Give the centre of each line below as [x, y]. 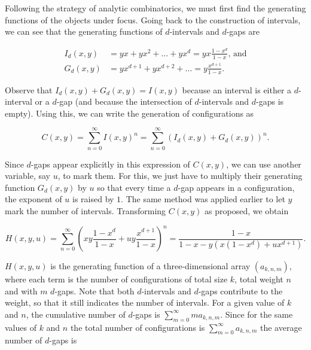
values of [21, 327]
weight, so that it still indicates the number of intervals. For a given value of [145, 302]
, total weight [259, 279]
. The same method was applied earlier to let [203, 199]
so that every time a [134, 187]
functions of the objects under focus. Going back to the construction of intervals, [153, 19]
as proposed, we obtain [247, 210]
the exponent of [33, 199]
